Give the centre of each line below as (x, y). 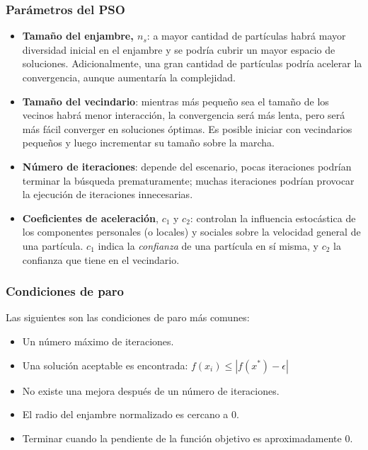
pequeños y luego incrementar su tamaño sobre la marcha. (148, 143)
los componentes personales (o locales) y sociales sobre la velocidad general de (191, 232)
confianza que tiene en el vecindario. (101, 259)
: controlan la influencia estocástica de (273, 218)
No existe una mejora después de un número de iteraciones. (151, 390)
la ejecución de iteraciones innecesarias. (108, 194)
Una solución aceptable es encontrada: (105, 365)
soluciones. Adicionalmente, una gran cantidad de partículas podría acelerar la (192, 63)
